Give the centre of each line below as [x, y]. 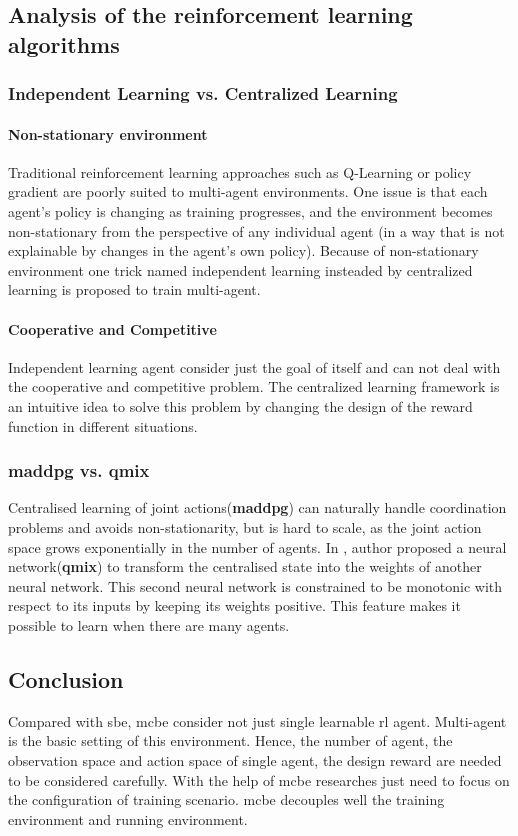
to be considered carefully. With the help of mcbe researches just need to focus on [259, 779]
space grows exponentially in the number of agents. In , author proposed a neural [257, 546]
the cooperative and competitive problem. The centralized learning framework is [254, 386]
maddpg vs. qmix [79, 470]
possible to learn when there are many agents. [149, 624]
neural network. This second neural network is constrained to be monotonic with [255, 585]
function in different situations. [103, 425]
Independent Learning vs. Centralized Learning [203, 93]
